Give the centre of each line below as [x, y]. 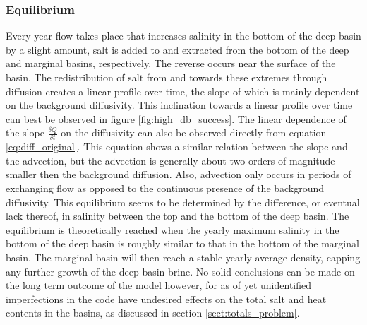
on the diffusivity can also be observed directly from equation [194, 132]
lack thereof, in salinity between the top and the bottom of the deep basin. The [178, 216]
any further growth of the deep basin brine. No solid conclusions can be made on [180, 271]
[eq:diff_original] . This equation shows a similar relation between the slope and [177, 147]
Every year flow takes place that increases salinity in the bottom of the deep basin [183, 36]
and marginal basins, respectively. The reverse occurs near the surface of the [171, 63]
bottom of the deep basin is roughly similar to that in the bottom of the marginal [182, 243]
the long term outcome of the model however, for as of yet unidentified [159, 285]
